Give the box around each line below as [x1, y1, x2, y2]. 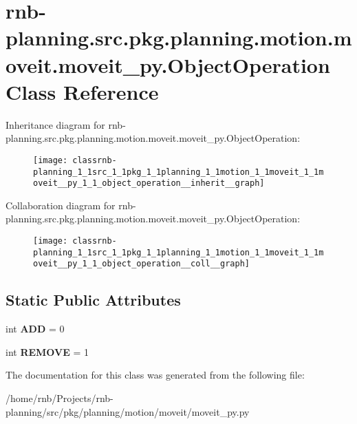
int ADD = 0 [6, 321, 65, 336]
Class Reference [6, 77, 159, 105]
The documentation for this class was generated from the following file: [6, 368, 305, 382]
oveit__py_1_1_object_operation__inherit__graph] [33, 178, 265, 189]
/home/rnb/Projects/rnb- [6, 390, 113, 405]
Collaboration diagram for [6, 198, 116, 212]
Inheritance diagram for [6, 117, 105, 131]
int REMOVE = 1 [6, 344, 89, 359]
